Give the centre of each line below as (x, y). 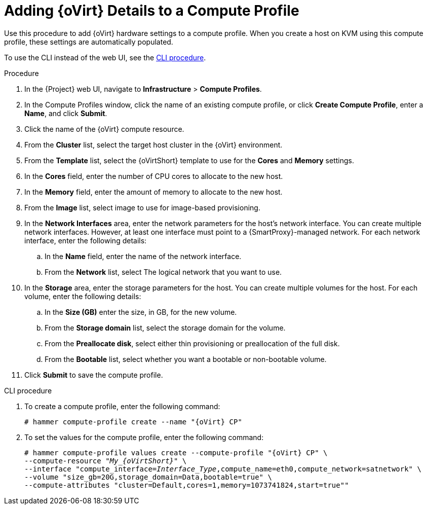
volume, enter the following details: (83, 296)
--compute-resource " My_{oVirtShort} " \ (106, 461)
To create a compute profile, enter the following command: (122, 406)
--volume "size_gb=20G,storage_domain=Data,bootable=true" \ (148, 477)
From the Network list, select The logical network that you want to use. (163, 272)
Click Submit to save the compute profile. (94, 375)
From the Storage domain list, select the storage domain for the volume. (165, 328)
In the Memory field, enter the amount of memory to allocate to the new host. (153, 192)
